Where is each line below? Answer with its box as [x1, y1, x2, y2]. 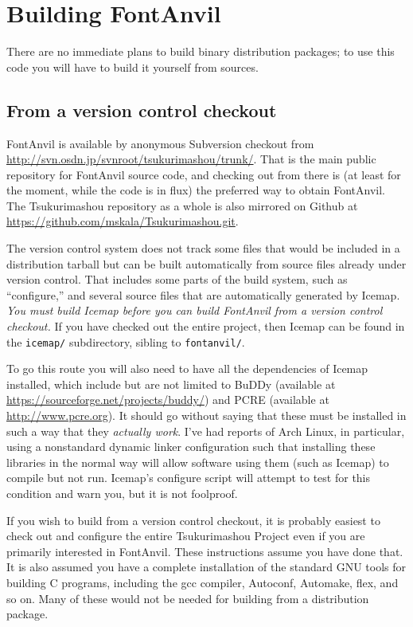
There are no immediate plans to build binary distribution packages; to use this [6, 43, 395, 60]
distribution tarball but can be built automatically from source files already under [6, 255, 407, 272]
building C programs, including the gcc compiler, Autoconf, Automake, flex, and [6, 574, 399, 591]
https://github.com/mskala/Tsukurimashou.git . [6, 213, 239, 229]
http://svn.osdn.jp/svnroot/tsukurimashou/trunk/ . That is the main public [6, 151, 376, 167]
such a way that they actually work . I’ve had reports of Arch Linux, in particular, [6, 422, 405, 439]
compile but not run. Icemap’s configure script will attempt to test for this [6, 469, 371, 486]
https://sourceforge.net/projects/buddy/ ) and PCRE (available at [6, 391, 329, 408]
